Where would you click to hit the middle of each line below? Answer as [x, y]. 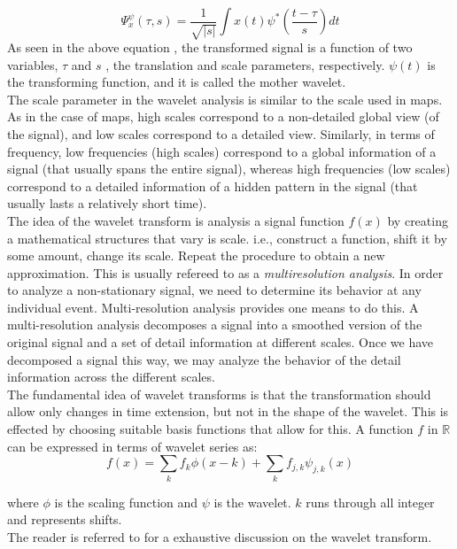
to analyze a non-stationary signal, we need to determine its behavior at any [214, 290]
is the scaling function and [126, 502]
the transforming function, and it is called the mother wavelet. [177, 82]
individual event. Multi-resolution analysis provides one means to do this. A [213, 307]
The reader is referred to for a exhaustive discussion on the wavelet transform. [220, 536]
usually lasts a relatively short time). [107, 203]
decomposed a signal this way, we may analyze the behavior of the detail [204, 359]
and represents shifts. [65, 519]
